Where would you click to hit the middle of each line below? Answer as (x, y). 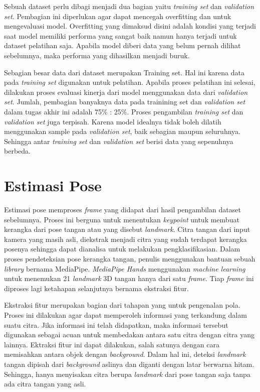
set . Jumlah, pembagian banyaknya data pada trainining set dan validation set (125, 102)
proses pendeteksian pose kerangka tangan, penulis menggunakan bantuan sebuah (130, 258)
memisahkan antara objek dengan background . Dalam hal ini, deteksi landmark (125, 354)
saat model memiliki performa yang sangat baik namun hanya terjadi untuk (120, 35)
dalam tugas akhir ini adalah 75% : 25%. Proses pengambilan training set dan (124, 111)
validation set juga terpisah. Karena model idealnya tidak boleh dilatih (113, 121)
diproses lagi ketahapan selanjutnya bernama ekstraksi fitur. (96, 288)
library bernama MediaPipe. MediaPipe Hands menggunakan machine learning (125, 268)
